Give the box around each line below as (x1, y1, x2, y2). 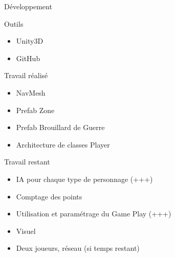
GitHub (16, 52, 40, 63)
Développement (4, 1, 52, 11)
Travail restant (4, 156, 50, 167)
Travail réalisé (4, 70, 48, 81)
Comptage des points (16, 191, 82, 201)
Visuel (16, 225, 36, 236)
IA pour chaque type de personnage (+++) (16, 173, 153, 184)
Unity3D (16, 35, 43, 46)
